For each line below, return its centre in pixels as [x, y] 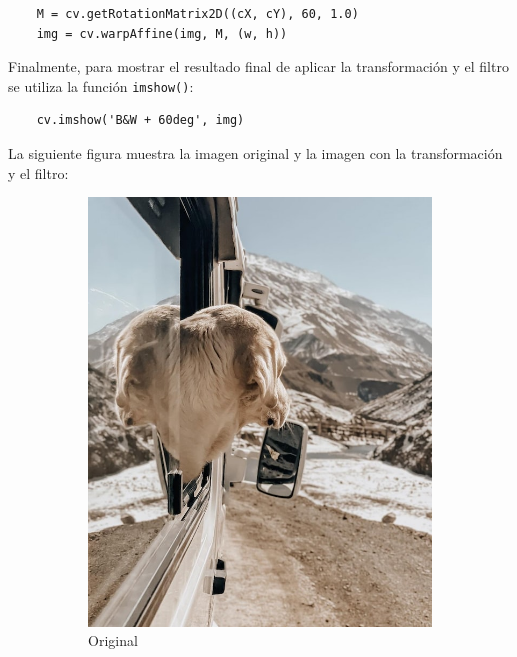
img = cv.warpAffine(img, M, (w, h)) [162, 33]
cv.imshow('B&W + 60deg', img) [140, 120]
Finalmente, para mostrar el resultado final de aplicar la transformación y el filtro [258, 66]
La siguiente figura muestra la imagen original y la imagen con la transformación [255, 153]
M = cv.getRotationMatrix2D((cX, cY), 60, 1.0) [197, 14]
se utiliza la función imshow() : [101, 85]
